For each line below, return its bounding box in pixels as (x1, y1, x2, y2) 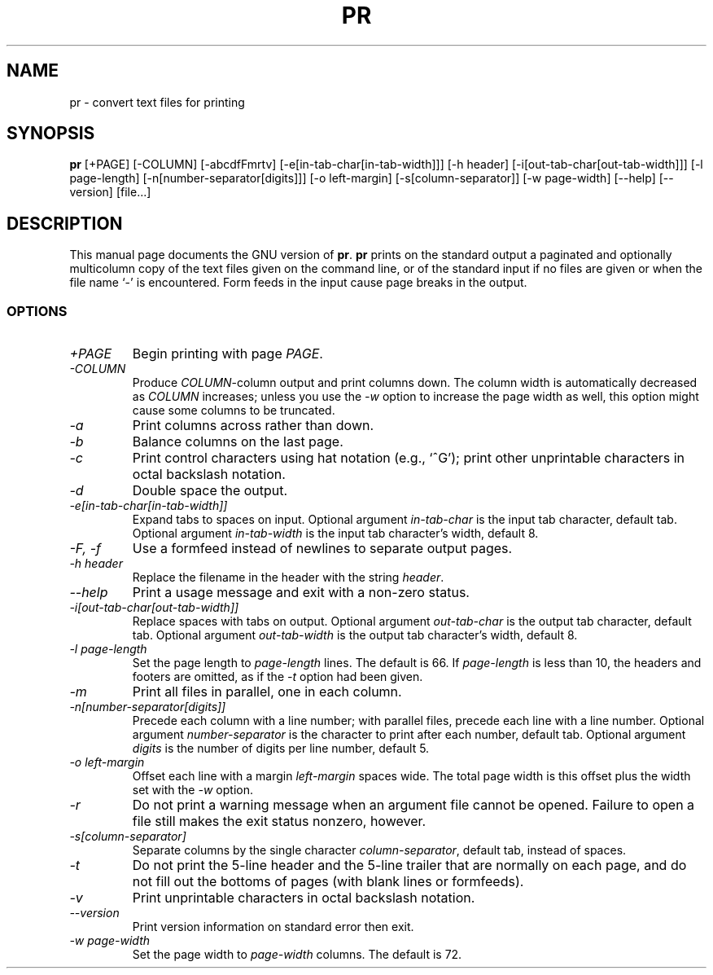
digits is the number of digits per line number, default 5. (132, 741, 430, 756)
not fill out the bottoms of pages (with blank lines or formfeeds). (132, 873, 524, 890)
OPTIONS (7, 302, 68, 319)
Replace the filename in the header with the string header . (132, 570, 444, 585)
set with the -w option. (132, 783, 253, 797)
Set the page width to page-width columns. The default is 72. (132, 947, 462, 962)
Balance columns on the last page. (132, 433, 343, 450)
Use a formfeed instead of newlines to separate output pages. (132, 540, 513, 557)
